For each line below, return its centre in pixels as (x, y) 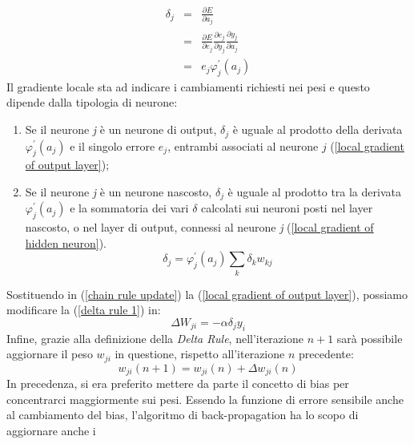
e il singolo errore (113, 145)
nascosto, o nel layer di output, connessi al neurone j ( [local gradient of (199, 227)
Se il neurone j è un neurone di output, (121, 129)
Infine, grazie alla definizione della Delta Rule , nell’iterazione (155, 338)
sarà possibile (370, 338)
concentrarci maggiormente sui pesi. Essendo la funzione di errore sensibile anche (205, 399)
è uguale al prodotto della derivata (318, 129)
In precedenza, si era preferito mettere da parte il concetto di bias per (178, 383)
